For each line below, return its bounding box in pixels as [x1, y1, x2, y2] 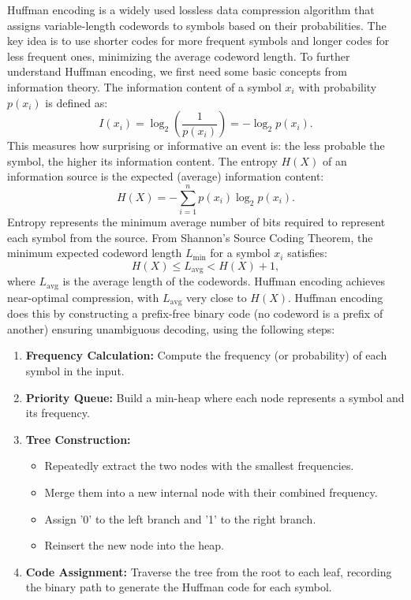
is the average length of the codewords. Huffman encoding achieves [62, 273, 386, 289]
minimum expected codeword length [7, 244, 182, 261]
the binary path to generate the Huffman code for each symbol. [25, 579, 332, 595]
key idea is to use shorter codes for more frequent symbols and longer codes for [7, 32, 390, 49]
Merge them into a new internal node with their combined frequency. [44, 483, 378, 500]
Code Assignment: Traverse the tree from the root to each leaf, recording [25, 563, 392, 580]
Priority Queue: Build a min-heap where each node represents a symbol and [25, 389, 405, 405]
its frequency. [25, 404, 90, 421]
